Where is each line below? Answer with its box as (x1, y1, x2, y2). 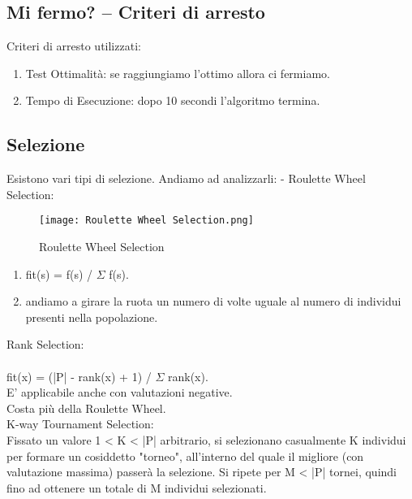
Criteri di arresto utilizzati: (6, 37, 141, 54)
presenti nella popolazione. (25, 308, 158, 325)
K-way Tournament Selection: (6, 415, 154, 432)
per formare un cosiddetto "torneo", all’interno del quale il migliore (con (6, 447, 364, 464)
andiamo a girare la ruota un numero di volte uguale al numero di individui (25, 293, 401, 310)
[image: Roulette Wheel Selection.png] (39, 215, 254, 227)
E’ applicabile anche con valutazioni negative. (6, 384, 233, 401)
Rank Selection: (6, 336, 84, 353)
